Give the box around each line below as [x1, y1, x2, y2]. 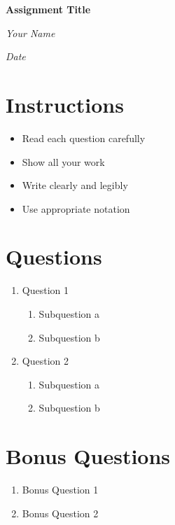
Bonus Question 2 [22, 505, 99, 520]
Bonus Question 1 [22, 482, 99, 497]
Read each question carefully [22, 130, 146, 145]
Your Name [6, 25, 55, 40]
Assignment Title [6, 2, 91, 16]
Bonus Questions [6, 442, 171, 470]
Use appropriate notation [22, 201, 130, 216]
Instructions [6, 90, 124, 118]
